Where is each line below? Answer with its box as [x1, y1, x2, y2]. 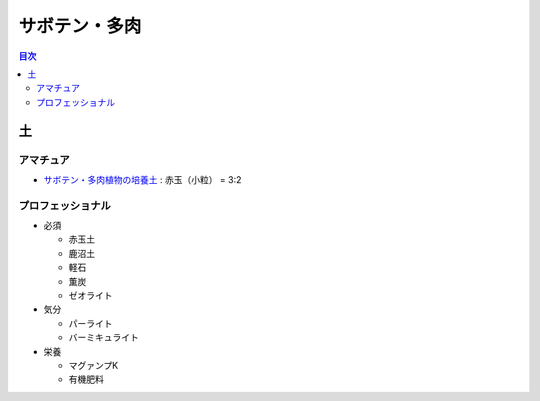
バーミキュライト [68, 331, 139, 344]
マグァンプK [68, 359, 119, 371]
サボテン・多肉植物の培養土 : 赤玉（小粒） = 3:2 [43, 173, 242, 185]
